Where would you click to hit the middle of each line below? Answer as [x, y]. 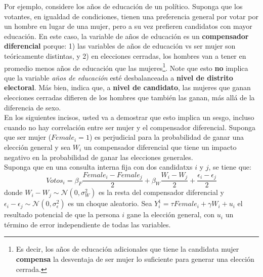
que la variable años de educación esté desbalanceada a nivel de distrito [119, 77]
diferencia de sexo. [33, 107]
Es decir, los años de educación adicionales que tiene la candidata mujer [127, 249]
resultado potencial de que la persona [62, 214]
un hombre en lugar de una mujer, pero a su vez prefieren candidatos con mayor [128, 26]
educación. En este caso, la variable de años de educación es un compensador [126, 36]
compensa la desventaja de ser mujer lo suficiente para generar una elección [135, 259]
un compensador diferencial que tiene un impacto [160, 147]
